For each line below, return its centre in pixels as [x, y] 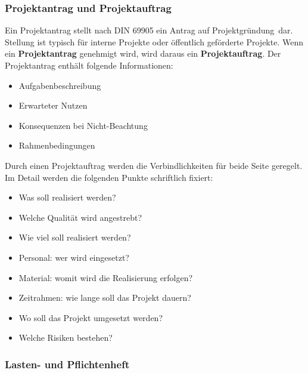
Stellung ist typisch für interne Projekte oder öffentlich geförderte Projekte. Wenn [154, 41]
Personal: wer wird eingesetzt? [74, 257]
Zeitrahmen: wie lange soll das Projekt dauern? [105, 298]
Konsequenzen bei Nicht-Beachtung [83, 125]
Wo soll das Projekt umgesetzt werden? [91, 317]
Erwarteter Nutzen [53, 105]
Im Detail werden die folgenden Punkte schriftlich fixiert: [109, 177]
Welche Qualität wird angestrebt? [80, 217]
